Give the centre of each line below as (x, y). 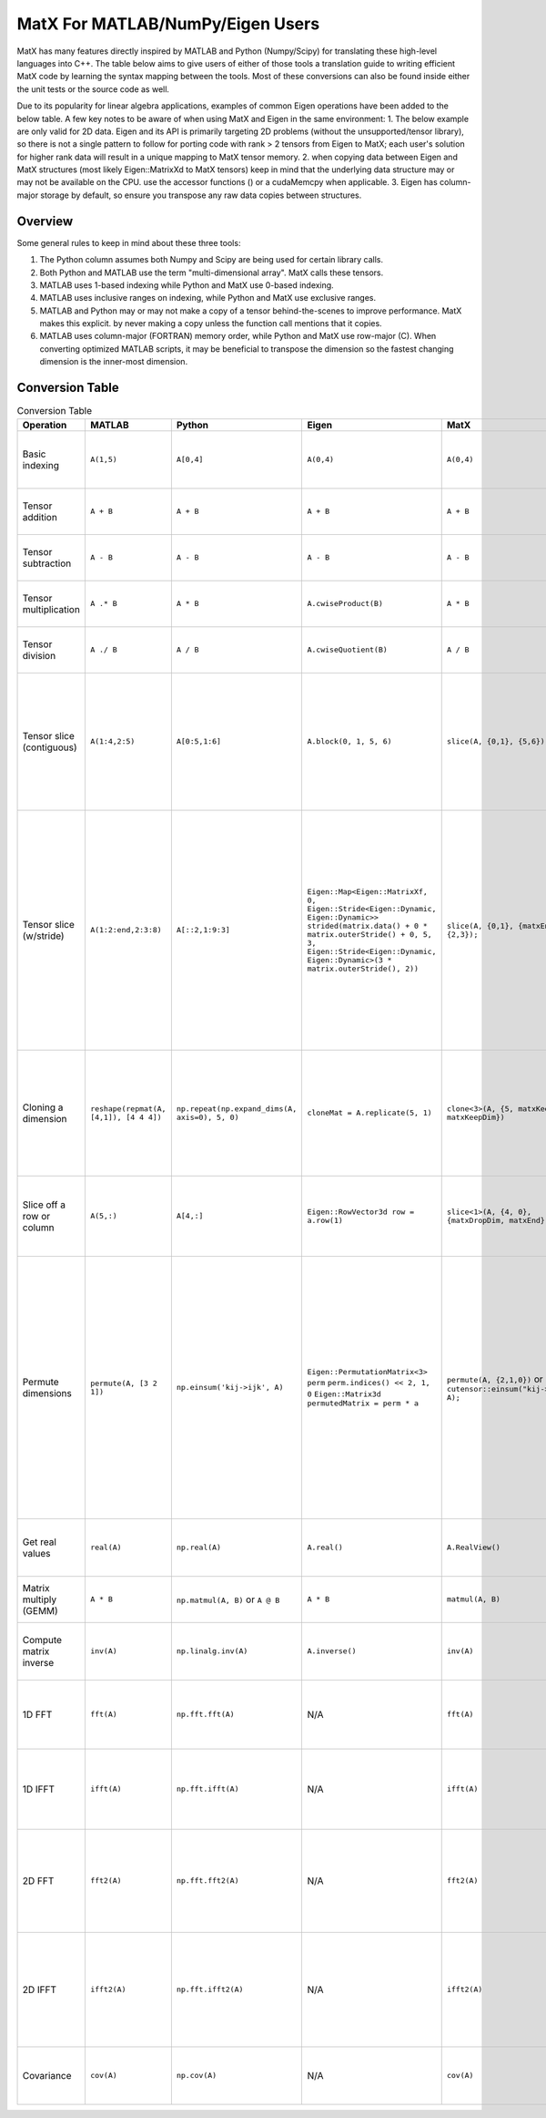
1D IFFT (38, 1789)
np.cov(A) (197, 2076)
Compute (42, 1640)
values (36, 1553)
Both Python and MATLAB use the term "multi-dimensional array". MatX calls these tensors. (212, 272)
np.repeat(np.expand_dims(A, (237, 1109)
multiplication (51, 609)
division (39, 655)
